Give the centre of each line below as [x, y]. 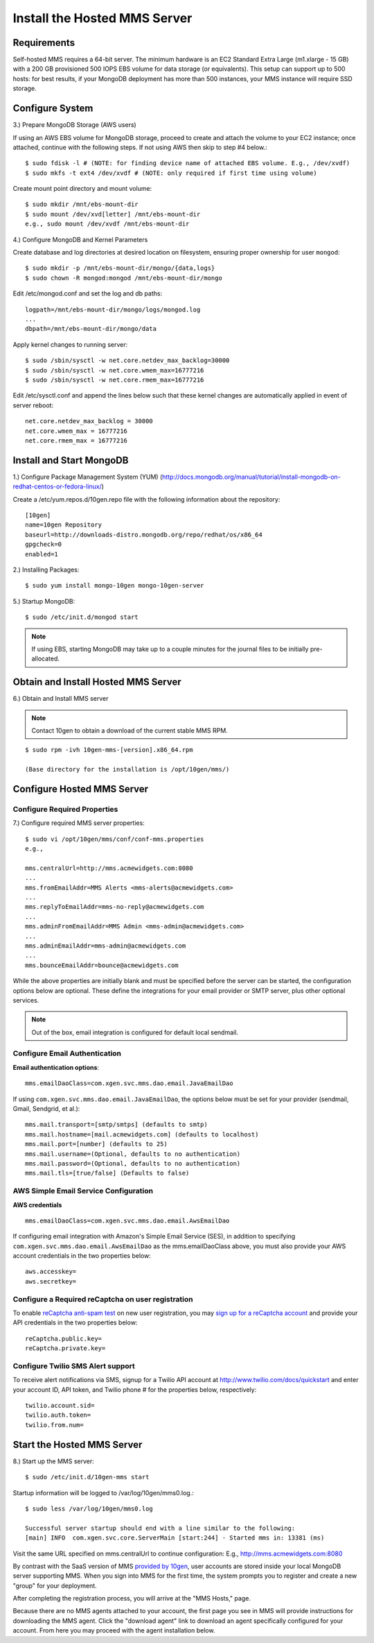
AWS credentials [37, 1204]
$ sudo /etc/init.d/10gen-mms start [87, 1477]
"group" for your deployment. [55, 1585]
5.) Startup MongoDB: [44, 601]
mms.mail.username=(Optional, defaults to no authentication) [133, 1154]
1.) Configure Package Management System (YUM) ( [88, 477]
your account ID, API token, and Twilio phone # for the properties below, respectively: [135, 1389]
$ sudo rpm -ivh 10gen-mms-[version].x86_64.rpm [109, 750]
